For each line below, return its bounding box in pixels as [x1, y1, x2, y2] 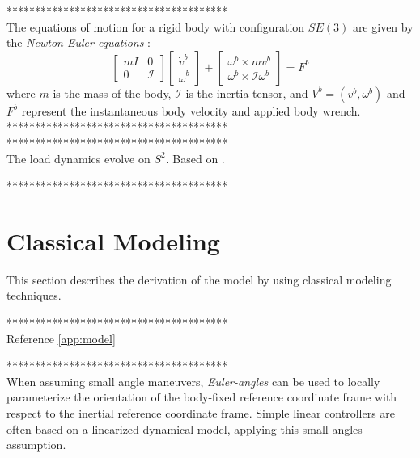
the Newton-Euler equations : [6, 34, 151, 51]
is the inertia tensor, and [185, 84, 308, 101]
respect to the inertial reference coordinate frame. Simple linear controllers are [6, 405, 396, 422]
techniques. [6, 287, 62, 304]
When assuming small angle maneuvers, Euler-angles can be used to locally [6, 372, 380, 389]
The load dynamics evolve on [6, 149, 151, 166]
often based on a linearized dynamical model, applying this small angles [6, 420, 363, 437]
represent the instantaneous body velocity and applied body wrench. [21, 102, 361, 119]
